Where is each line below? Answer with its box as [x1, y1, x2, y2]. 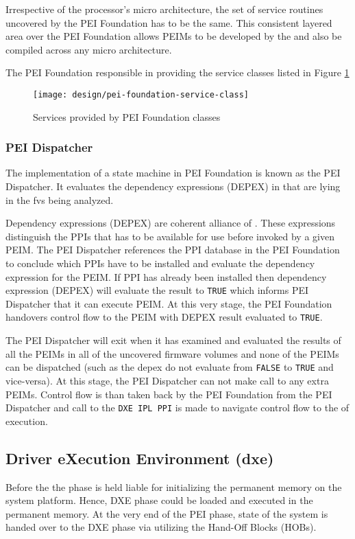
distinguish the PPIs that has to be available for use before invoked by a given [5, 229, 334, 243]
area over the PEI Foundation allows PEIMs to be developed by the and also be [5, 29, 342, 43]
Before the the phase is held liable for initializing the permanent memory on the [5, 479, 342, 494]
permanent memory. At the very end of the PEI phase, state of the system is [5, 506, 328, 520]
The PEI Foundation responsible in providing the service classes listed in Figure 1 [5, 65, 350, 80]
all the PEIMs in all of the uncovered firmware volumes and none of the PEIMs [5, 346, 339, 360]
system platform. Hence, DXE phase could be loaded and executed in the [5, 493, 313, 507]
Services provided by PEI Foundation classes [33, 109, 221, 124]
